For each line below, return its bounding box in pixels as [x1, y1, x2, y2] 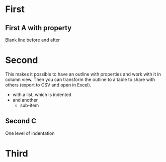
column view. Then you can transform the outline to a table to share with [5, 76, 155, 83]
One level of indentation [5, 130, 55, 136]
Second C [5, 117, 37, 125]
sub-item [20, 102, 39, 108]
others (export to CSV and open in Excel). [5, 82, 92, 88]
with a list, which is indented [12, 92, 71, 98]
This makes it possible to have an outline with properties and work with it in [5, 71, 161, 77]
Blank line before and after [5, 37, 60, 43]
